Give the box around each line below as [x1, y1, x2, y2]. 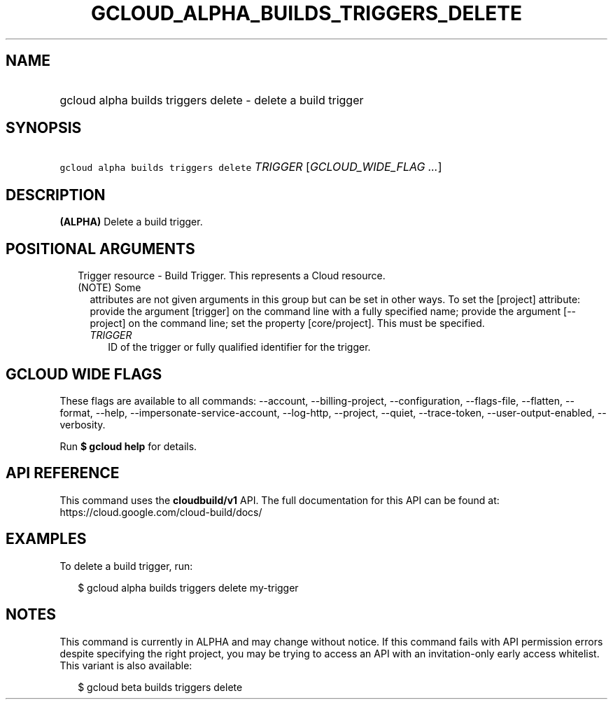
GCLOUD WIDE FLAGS [6, 365, 162, 383]
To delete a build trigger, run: [59, 559, 193, 572]
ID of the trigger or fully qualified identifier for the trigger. [108, 341, 371, 354]
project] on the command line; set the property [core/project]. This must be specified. [90, 317, 485, 330]
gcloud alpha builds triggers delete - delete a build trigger [59, 92, 364, 107]
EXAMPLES [6, 530, 87, 548]
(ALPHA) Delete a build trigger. [59, 216, 203, 228]
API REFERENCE [6, 464, 120, 482]
